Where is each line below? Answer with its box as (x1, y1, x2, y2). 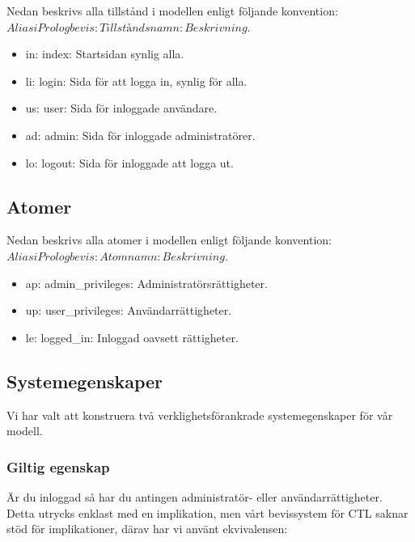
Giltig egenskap (6, 456, 110, 476)
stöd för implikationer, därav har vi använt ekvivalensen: (6, 520, 288, 537)
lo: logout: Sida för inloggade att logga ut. (25, 154, 234, 171)
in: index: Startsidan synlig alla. (25, 45, 184, 62)
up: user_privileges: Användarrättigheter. (25, 302, 232, 319)
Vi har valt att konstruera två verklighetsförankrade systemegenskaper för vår (6, 406, 393, 423)
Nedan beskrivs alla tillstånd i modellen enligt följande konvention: (6, 2, 338, 19)
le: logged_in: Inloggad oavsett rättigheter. (25, 328, 239, 345)
